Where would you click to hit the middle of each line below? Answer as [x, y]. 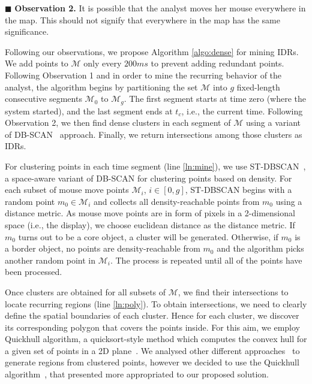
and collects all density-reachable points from [176, 201]
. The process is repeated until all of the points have [206, 260]
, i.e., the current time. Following [242, 111]
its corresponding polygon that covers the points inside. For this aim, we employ [152, 327]
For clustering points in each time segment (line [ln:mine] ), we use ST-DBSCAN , [155, 166]
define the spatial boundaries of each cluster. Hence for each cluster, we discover [152, 315]
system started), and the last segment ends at [89, 111]
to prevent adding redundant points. [217, 63]
